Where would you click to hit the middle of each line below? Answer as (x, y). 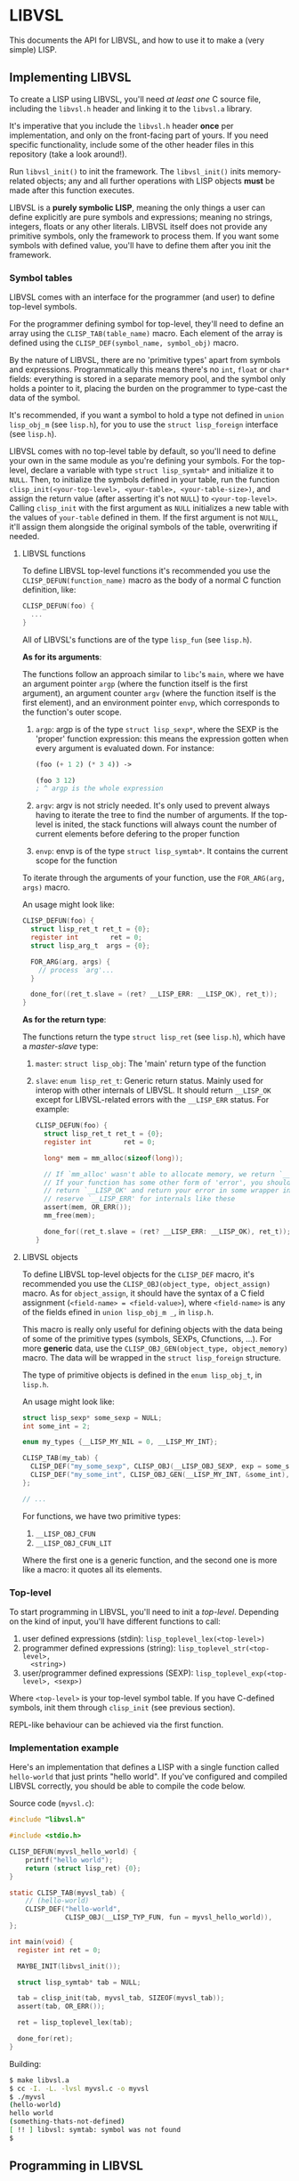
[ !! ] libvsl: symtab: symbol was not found (95, 2130)
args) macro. (46, 887)
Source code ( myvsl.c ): (52, 1804)
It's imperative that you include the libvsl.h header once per (121, 125)
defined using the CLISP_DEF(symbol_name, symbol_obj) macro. (124, 343)
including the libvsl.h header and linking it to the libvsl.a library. (131, 109)
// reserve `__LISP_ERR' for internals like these (139, 1199)
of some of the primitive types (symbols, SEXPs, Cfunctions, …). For (147, 1338)
